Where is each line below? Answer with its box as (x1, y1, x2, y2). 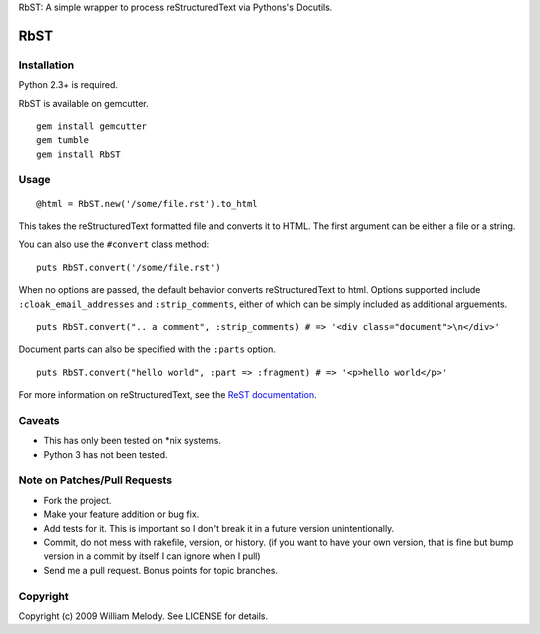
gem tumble (36, 135, 90, 146)
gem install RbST (36, 148, 121, 160)
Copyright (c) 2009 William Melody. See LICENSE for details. (18, 610, 269, 622)
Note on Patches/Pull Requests (18, 473, 173, 487)
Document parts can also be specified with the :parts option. (18, 343, 277, 355)
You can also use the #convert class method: (18, 238, 210, 250)
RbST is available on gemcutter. (18, 97, 149, 109)
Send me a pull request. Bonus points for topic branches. (43, 564, 279, 576)
